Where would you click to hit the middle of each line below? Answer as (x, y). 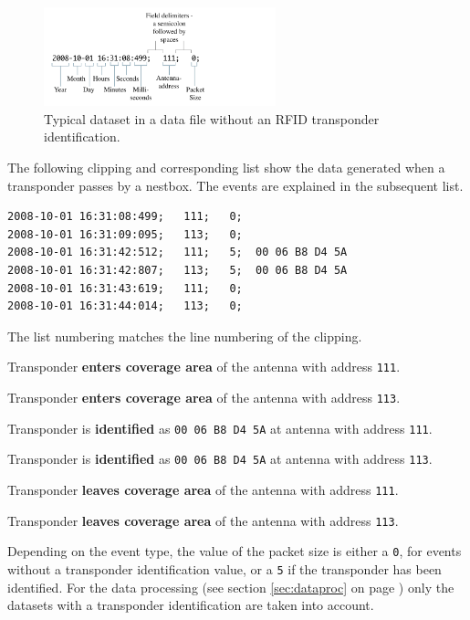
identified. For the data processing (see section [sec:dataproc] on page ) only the (231, 587)
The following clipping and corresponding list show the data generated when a (226, 168)
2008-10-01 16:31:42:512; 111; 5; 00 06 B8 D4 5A (178, 252)
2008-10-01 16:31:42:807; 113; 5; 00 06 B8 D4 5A (178, 271)
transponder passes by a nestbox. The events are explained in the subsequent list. (235, 185)
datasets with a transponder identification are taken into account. (191, 605)
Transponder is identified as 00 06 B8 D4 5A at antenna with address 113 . (220, 459)
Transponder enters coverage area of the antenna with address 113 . (204, 398)
